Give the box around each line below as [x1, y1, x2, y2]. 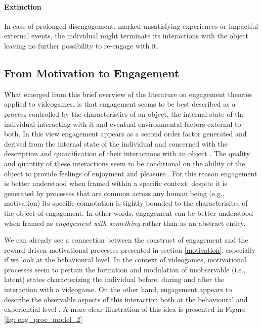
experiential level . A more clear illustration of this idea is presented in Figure [4, 304, 246, 314]
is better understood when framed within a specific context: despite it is [4, 178, 228, 189]
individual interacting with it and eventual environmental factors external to [4, 118, 241, 129]
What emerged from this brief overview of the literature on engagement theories [4, 88, 252, 99]
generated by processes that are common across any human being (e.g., [4, 188, 225, 198]
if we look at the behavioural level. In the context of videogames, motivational [4, 254, 246, 265]
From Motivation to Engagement [4, 65, 180, 80]
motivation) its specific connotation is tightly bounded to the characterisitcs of [4, 198, 248, 208]
